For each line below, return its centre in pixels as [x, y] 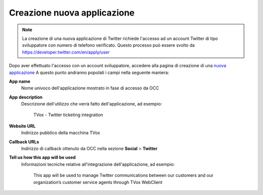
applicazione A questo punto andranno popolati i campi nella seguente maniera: [89, 72]
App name [20, 81]
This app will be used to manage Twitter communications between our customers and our [123, 176]
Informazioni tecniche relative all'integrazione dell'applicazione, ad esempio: [98, 164]
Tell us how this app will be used [42, 158]
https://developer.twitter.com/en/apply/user [66, 52]
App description [26, 97]
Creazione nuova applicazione [72, 13]
